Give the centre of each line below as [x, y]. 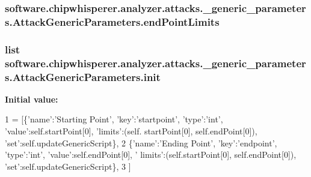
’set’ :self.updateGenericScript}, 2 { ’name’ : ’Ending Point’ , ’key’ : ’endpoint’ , [141, 142]
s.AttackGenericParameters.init [83, 76]
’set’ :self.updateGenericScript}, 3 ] [68, 166]
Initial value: [32, 99]
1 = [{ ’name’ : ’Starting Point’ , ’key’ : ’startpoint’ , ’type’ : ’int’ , [114, 119]
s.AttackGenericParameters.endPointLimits [112, 21]
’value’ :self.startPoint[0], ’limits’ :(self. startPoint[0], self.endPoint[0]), [131, 131]
